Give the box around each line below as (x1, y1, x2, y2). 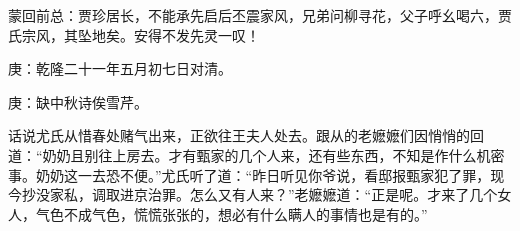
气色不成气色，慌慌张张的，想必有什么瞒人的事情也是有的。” (35, 203, 428, 224)
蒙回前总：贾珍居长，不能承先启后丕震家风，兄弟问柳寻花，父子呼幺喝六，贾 (8, 5, 512, 25)
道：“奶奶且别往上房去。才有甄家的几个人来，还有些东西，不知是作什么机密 (8, 144, 505, 165)
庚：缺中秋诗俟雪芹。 (8, 91, 148, 112)
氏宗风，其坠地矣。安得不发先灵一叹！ (8, 24, 260, 45)
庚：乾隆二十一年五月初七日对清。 (8, 58, 232, 79)
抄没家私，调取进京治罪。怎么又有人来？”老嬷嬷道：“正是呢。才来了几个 (21, 184, 498, 205)
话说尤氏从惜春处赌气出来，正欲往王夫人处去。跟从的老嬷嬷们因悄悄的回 (8, 125, 484, 146)
